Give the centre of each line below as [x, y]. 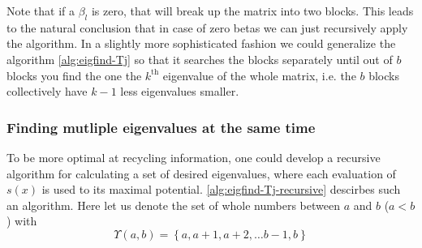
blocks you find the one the [74, 75]
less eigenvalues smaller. [180, 91]
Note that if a [41, 11]
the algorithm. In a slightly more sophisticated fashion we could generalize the [201, 43]
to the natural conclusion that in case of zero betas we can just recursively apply [207, 27]
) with [22, 221]
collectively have [47, 91]
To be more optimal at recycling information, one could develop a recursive [194, 157]
